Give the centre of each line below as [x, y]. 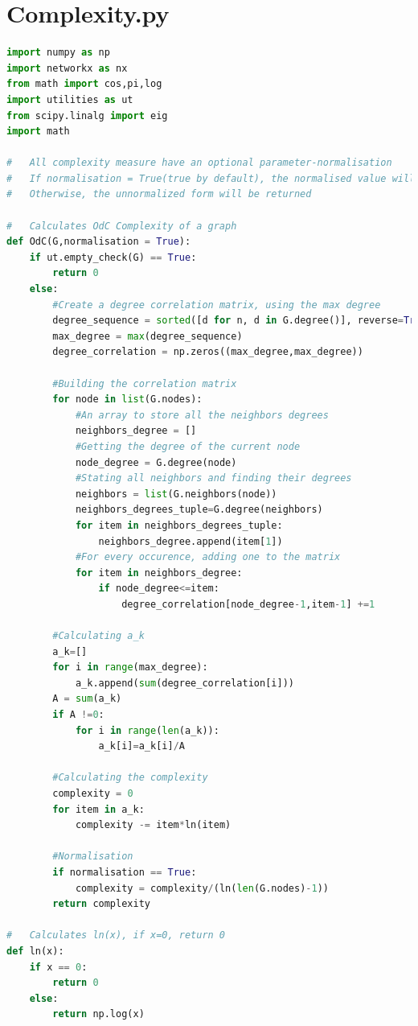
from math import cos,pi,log [84, 84]
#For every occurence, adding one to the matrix [208, 557]
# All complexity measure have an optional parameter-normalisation [199, 163]
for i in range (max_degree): [130, 668]
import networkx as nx [67, 68]
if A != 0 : [78, 715]
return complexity [101, 904]
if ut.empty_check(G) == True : [113, 257]
